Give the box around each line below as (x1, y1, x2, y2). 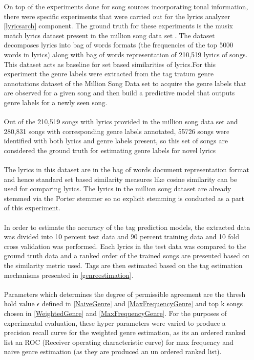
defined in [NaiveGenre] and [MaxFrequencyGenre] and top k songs (42, 298, 243, 309)
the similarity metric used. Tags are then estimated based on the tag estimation (4, 260, 243, 270)
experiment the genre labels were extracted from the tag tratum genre (4, 68, 214, 79)
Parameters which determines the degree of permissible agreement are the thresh (4, 289, 246, 299)
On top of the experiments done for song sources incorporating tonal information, (4, 1, 248, 11)
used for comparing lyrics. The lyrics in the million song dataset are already (4, 183, 231, 194)
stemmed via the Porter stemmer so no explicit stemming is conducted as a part (4, 193, 244, 203)
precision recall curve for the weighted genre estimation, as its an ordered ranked (4, 327, 246, 337)
